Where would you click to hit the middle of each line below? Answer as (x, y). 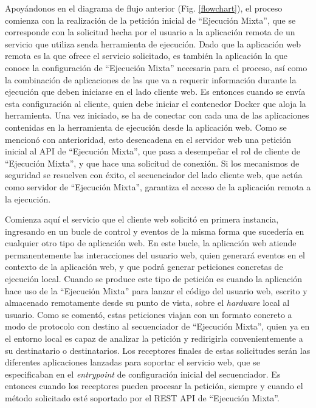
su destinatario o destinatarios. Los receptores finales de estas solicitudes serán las (158, 350)
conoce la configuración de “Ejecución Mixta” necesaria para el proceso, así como (156, 67)
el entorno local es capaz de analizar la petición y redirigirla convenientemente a (154, 338)
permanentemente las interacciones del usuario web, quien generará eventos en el (155, 254)
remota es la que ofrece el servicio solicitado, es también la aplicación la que (146, 56)
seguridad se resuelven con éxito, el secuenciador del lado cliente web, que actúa (154, 175)
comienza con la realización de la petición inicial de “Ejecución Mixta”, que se (150, 20)
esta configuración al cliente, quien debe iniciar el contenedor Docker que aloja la (156, 103)
